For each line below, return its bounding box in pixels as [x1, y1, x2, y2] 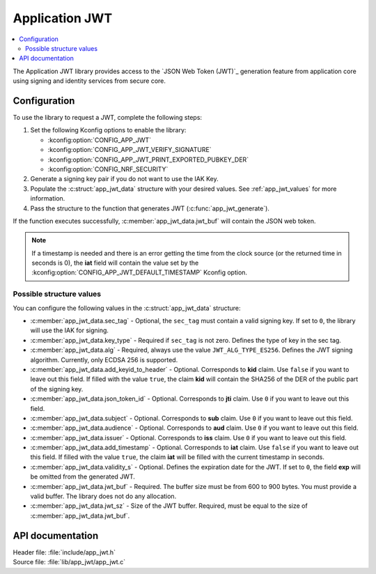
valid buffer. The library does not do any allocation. [30, 492, 177, 501]
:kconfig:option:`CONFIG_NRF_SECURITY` [47, 164, 169, 173]
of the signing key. [30, 385, 84, 393]
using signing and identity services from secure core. [13, 77, 166, 85]
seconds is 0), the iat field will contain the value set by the [31, 258, 199, 267]
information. [30, 194, 65, 203]
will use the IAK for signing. [30, 326, 109, 334]
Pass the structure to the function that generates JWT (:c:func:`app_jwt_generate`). [30, 204, 269, 212]
